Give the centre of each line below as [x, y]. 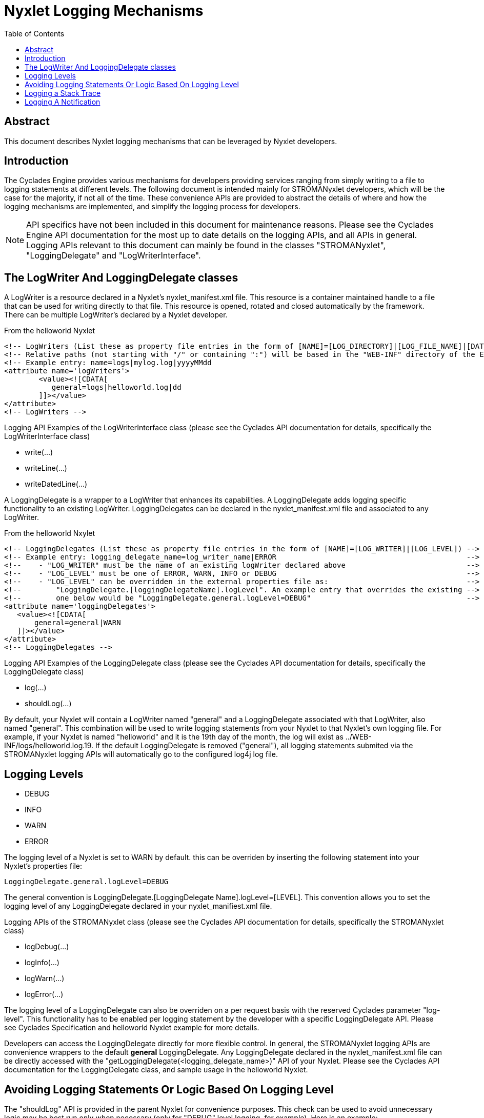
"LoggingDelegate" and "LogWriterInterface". [114, 256]
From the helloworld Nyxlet [50, 331]
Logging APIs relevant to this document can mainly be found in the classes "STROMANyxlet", [206, 245]
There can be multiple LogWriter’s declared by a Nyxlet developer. [116, 315]
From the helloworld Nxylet [50, 533]
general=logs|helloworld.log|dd [116, 387]
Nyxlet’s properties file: [43, 866]
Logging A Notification [63, 102]
